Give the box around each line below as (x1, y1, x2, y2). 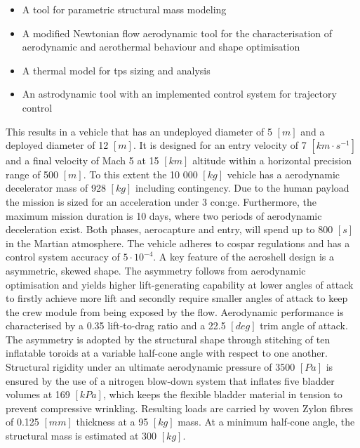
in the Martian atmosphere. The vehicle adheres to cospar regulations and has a (6, 235, 350, 250)
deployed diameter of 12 (6, 138, 109, 152)
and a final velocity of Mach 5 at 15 (6, 153, 159, 168)
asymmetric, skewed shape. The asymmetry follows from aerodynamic (6, 263, 306, 277)
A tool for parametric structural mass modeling (22, 2, 227, 16)
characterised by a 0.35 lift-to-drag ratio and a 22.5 (6, 318, 226, 333)
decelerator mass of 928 (6, 180, 106, 195)
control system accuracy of (6, 249, 120, 264)
